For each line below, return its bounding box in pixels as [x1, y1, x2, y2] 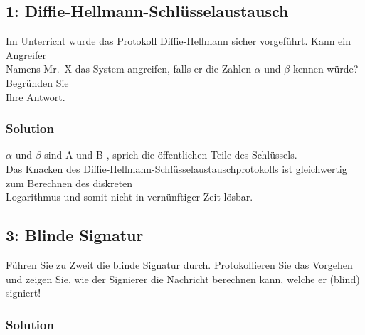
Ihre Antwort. [6, 89, 65, 104]
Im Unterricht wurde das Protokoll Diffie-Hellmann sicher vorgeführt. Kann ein [6, 33, 351, 48]
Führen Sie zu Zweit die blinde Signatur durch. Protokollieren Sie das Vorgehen [6, 257, 353, 272]
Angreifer [6, 47, 46, 62]
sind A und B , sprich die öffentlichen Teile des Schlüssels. [44, 147, 297, 162]
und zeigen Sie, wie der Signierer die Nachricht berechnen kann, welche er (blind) [6, 271, 360, 286]
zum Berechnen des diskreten [6, 175, 133, 190]
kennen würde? [292, 61, 359, 76]
